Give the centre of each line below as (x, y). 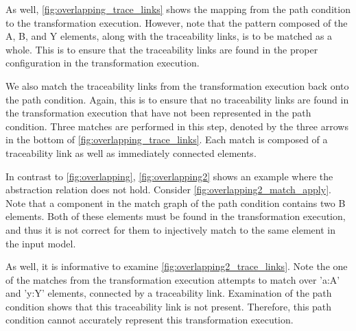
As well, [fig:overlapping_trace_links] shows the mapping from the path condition (178, 9)
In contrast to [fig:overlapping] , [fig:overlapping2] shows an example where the (169, 176)
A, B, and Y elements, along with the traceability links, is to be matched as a (169, 36)
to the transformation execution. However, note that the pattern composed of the (177, 22)
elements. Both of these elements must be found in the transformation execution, (176, 216)
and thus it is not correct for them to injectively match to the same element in (170, 229)
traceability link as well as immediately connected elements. (131, 152)
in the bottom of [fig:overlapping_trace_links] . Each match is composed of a (167, 139)
